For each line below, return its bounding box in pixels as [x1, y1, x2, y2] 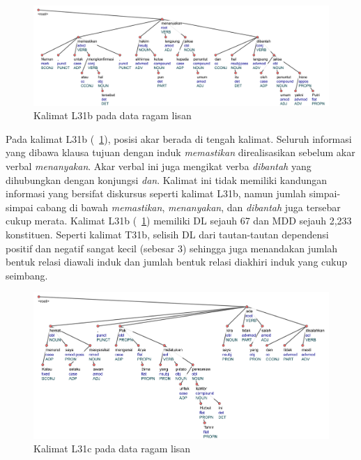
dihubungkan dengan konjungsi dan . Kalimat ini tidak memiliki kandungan [6, 172, 328, 187]
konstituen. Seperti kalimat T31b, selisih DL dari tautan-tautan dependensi [6, 227, 329, 242]
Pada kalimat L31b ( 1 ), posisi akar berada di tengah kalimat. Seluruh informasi [6, 131, 352, 146]
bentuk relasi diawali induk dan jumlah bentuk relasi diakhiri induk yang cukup [6, 254, 347, 269]
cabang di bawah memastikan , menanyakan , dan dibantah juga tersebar [36, 199, 341, 214]
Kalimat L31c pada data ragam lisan [33, 441, 191, 456]
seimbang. [6, 268, 48, 282]
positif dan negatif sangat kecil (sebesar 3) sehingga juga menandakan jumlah [6, 240, 338, 255]
